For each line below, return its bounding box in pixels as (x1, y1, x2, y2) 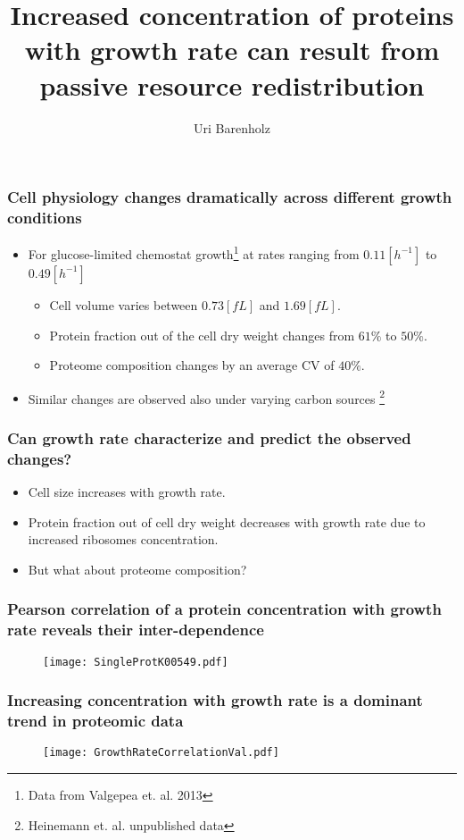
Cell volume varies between (49, 295, 198, 314)
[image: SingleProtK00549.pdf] (43, 655, 228, 668)
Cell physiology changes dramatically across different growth (7, 186, 452, 208)
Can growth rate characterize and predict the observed (7, 426, 411, 449)
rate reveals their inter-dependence (7, 618, 264, 641)
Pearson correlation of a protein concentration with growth (7, 598, 442, 620)
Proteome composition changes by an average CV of (49, 356, 335, 374)
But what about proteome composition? (28, 559, 247, 578)
